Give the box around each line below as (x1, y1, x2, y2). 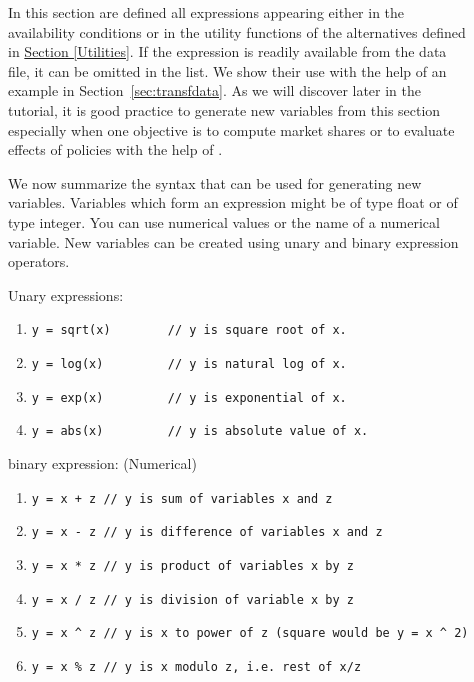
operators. (8, 251, 70, 272)
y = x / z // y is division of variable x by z (31, 592, 354, 607)
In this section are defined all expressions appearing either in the (8, 2, 405, 22)
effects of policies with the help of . (8, 139, 223, 160)
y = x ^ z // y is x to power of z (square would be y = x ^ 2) (31, 626, 469, 641)
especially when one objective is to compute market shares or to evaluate (8, 119, 455, 140)
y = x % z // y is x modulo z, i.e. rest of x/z (31, 659, 362, 674)
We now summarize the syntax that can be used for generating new (8, 172, 422, 193)
